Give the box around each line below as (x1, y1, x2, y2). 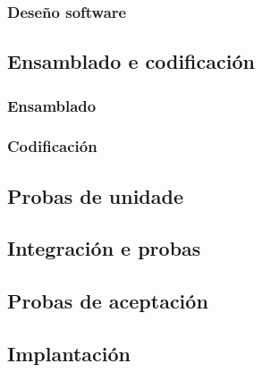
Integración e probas (7, 234, 201, 262)
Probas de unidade (7, 182, 183, 209)
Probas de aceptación (7, 287, 208, 315)
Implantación (7, 340, 131, 368)
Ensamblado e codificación (7, 47, 255, 75)
